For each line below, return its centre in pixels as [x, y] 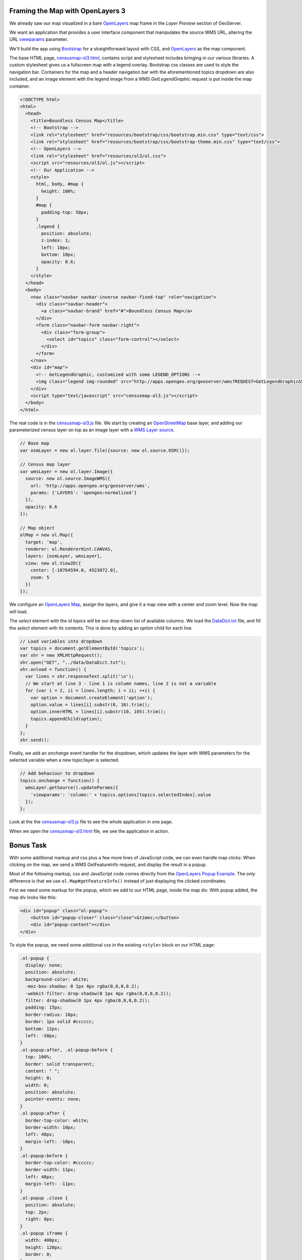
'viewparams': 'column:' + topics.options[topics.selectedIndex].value [121, 795]
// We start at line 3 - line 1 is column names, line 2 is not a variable [121, 683]
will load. [18, 611]
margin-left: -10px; [51, 1141]
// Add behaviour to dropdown [57, 773]
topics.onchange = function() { [60, 780]
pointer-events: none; [53, 1099]
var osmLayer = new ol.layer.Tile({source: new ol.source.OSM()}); [105, 450]
